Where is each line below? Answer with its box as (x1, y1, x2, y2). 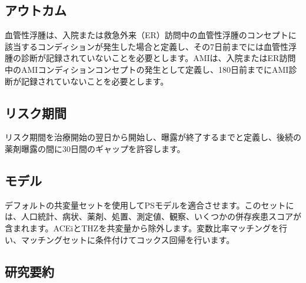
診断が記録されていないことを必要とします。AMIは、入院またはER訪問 (21, 52, 296, 64)
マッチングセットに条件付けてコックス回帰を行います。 (21, 233, 235, 245)
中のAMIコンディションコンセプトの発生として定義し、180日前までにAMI (5, 63, 289, 75)
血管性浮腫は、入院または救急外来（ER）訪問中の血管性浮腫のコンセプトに (5, 29, 297, 41)
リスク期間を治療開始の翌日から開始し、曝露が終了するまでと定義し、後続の (5, 131, 301, 143)
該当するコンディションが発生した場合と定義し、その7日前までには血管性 (5, 40, 289, 52)
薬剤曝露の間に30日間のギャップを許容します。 (5, 142, 185, 154)
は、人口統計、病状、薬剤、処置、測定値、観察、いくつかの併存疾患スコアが (5, 210, 301, 223)
